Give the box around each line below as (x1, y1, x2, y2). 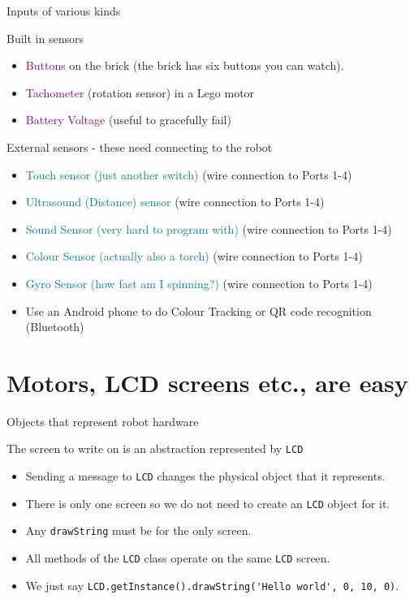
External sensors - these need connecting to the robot (6, 138, 273, 155)
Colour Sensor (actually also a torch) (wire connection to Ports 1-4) (25, 248, 363, 265)
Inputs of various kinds (6, 2, 121, 19)
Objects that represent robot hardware (6, 412, 199, 429)
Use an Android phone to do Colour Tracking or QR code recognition (25, 302, 372, 319)
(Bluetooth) (25, 318, 84, 335)
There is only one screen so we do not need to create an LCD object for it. (25, 494, 390, 511)
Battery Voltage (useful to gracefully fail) (25, 111, 231, 128)
